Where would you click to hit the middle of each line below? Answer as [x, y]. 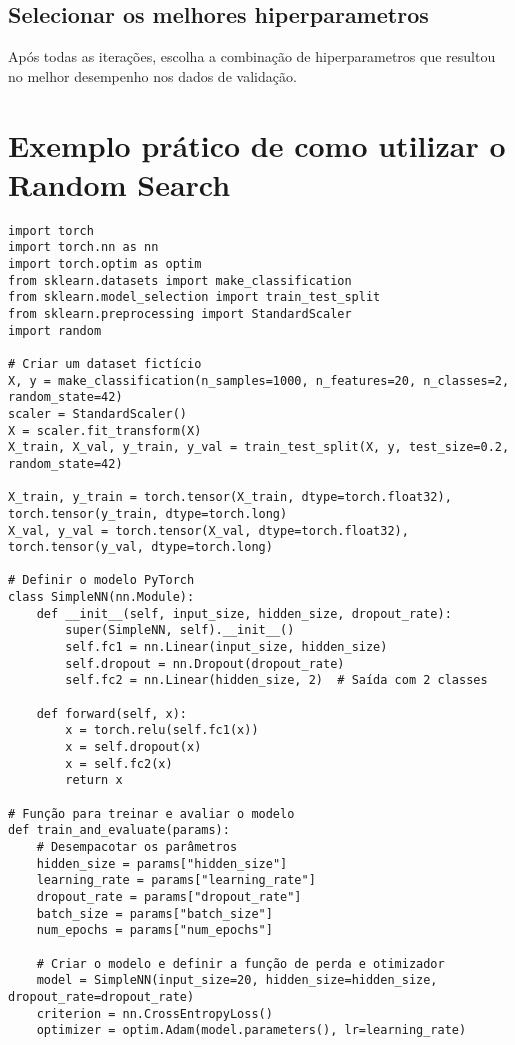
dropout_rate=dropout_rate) [101, 996]
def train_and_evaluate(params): [119, 830]
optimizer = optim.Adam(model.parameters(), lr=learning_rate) [251, 1030]
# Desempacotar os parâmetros [137, 846]
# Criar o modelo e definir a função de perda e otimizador [240, 963]
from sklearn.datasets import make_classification [180, 280]
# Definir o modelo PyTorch [101, 580]
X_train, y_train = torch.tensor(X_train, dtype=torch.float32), [230, 497]
